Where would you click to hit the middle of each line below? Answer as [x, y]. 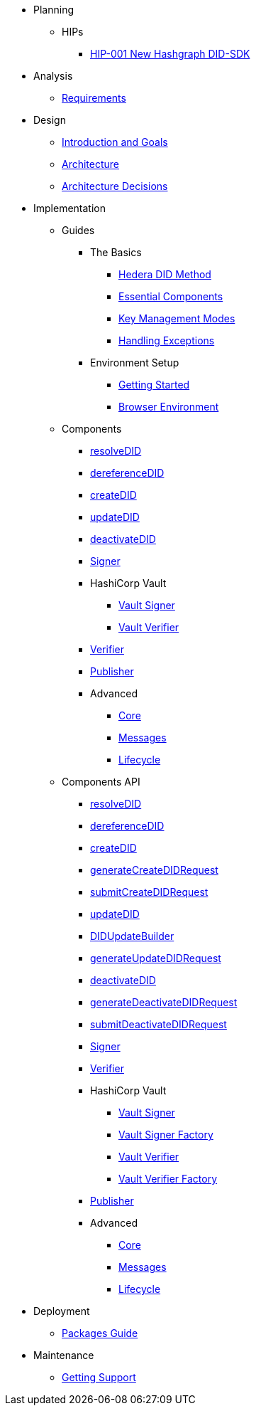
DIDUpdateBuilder [132, 936]
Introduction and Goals [115, 142]
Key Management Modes [177, 318]
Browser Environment [169, 407]
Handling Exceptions [167, 340]
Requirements [94, 98]
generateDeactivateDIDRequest [164, 1002]
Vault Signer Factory [166, 1135]
